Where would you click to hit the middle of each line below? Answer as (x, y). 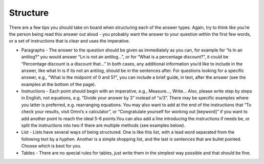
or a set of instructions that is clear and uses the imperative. (69, 41)
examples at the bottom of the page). (59, 84)
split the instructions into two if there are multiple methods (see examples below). (103, 125)
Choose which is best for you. (51, 146)
